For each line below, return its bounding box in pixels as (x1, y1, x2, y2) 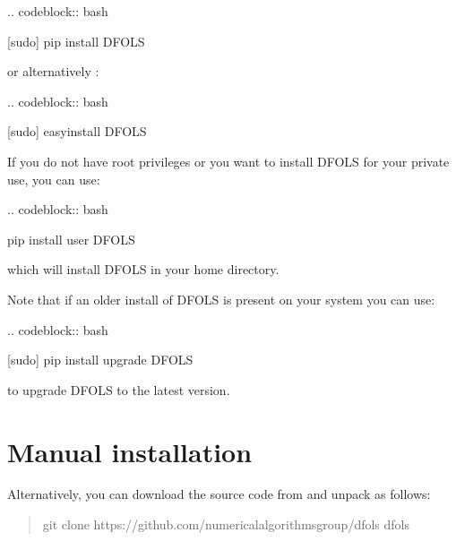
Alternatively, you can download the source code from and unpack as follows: (7, 485, 431, 503)
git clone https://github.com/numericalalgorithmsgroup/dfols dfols (42, 515, 410, 534)
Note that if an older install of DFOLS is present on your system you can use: (7, 289, 435, 308)
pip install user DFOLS (7, 229, 135, 248)
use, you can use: (7, 169, 100, 188)
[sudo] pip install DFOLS (7, 31, 145, 50)
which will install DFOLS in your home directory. (7, 260, 280, 279)
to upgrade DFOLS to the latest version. (7, 380, 230, 399)
